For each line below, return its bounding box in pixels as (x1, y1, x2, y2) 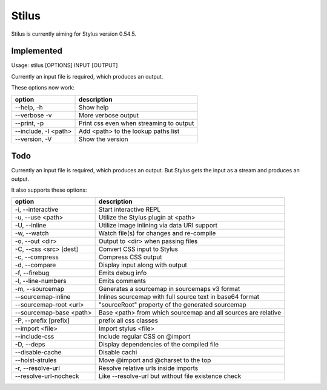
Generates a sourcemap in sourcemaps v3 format (98, 285, 240, 293)
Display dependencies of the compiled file (98, 340, 219, 349)
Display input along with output (98, 261, 188, 269)
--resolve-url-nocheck (15, 372, 79, 380)
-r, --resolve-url (15, 364, 60, 372)
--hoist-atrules (15, 356, 57, 365)
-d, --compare (15, 261, 56, 269)
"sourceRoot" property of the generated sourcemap (98, 301, 246, 309)
